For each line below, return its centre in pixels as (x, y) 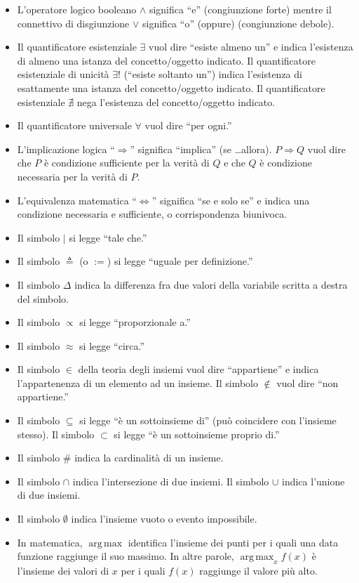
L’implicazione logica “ (66, 149)
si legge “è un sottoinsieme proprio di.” (197, 434)
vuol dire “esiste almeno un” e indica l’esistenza (251, 47)
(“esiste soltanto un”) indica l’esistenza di (213, 74)
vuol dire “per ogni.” (188, 125)
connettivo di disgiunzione (73, 23)
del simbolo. (43, 298)
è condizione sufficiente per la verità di (127, 163)
